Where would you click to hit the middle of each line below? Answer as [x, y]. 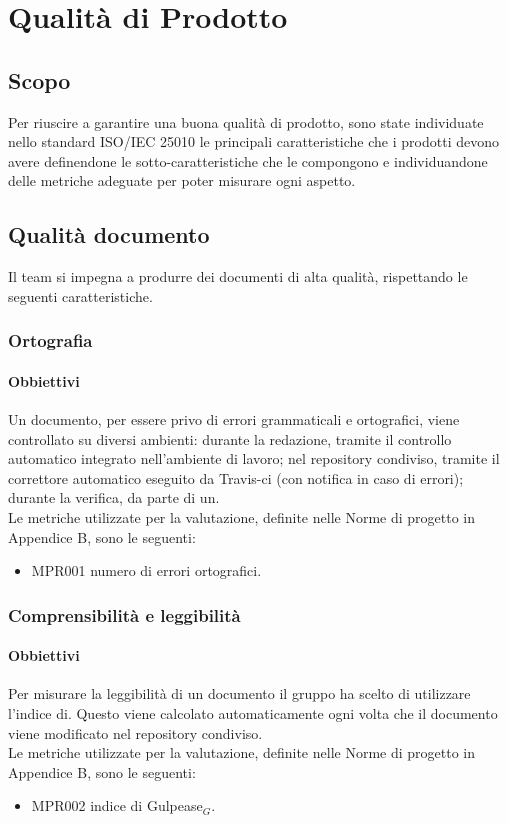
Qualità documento [109, 234]
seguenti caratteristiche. [80, 295]
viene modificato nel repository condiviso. [135, 732]
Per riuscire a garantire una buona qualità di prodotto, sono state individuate [246, 121]
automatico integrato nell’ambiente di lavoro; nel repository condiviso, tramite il [254, 458]
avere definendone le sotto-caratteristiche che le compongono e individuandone [248, 160]
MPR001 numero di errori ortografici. [146, 570]
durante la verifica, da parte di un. [114, 497]
